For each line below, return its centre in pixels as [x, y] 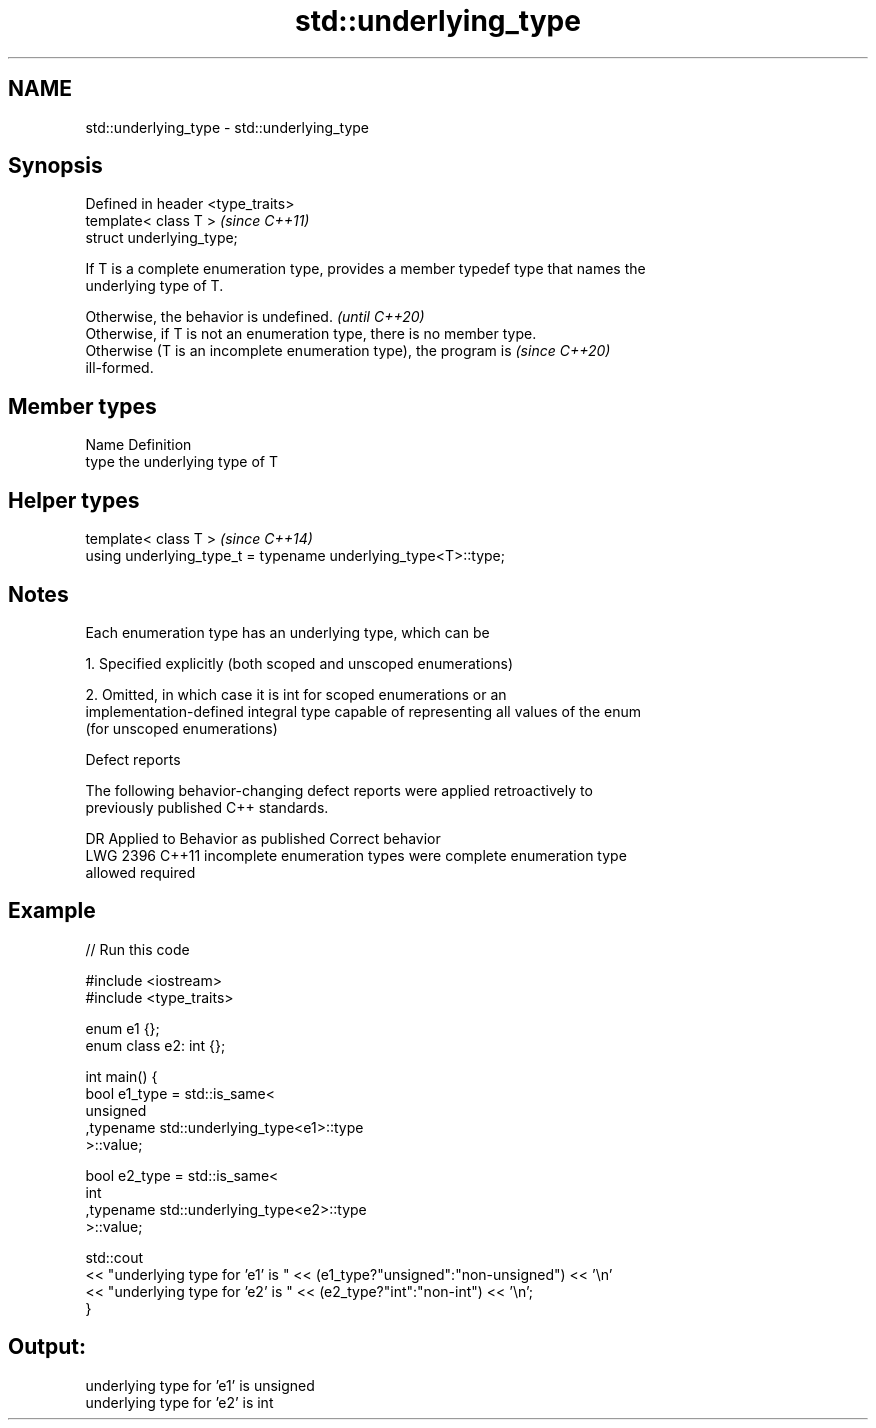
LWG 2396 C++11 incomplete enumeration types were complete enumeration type [356, 855]
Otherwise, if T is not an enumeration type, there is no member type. [311, 334]
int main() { [121, 1076]
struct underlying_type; [161, 238]
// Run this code [137, 949]
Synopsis [55, 166]
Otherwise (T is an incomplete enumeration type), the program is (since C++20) [348, 351]
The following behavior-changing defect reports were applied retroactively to [339, 790]
